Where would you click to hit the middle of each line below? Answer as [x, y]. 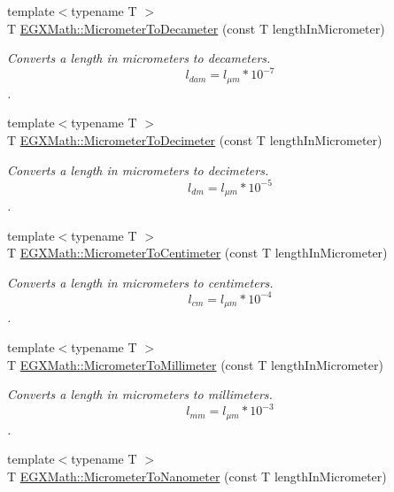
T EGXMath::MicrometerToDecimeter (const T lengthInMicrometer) [195, 139]
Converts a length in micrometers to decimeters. [138, 169]
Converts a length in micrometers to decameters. [139, 58]
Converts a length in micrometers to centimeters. [140, 282]
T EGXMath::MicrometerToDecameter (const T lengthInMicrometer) [196, 28]
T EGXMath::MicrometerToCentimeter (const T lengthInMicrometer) [197, 253]
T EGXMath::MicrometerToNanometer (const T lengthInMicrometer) [197, 476]
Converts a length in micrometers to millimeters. [140, 394]
